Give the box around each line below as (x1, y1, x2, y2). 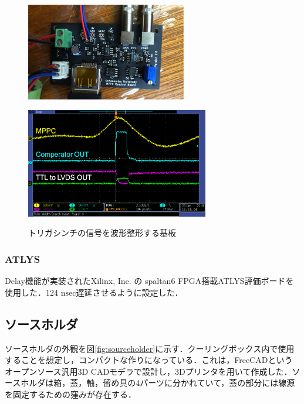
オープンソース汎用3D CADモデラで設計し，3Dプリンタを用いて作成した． (5, 365, 292, 377)
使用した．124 (5, 286, 58, 298)
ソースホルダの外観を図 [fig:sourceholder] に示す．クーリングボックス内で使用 (5, 342, 295, 354)
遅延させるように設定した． (76, 286, 183, 298)
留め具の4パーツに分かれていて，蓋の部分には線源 (103, 376, 295, 389)
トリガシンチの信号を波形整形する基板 (28, 227, 176, 239)
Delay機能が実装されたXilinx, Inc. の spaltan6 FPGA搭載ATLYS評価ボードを (5, 275, 294, 287)
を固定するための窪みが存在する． (5, 388, 136, 400)
